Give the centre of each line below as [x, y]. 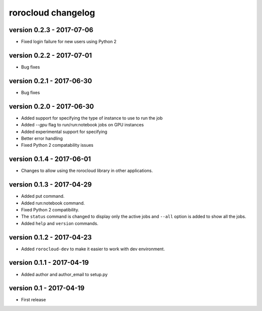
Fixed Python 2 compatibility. [50, 209]
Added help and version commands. [60, 223]
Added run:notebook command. [53, 203]
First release [33, 300]
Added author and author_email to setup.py [64, 274]
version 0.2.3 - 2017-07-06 [51, 30]
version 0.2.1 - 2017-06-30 [50, 81]
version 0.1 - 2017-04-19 [47, 288]
